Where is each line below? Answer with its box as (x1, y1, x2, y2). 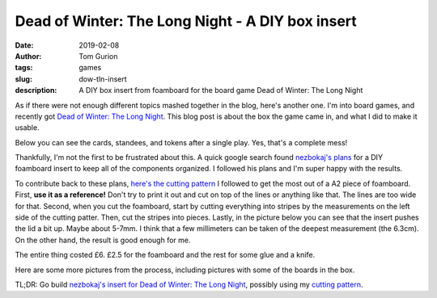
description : (15, 86, 57, 95)
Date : (15, 40, 34, 50)
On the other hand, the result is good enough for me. (15, 235, 191, 245)
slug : (15, 73, 32, 84)
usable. (15, 123, 40, 132)
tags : (15, 63, 33, 73)
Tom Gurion (78, 51, 118, 61)
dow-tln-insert (78, 73, 127, 84)
